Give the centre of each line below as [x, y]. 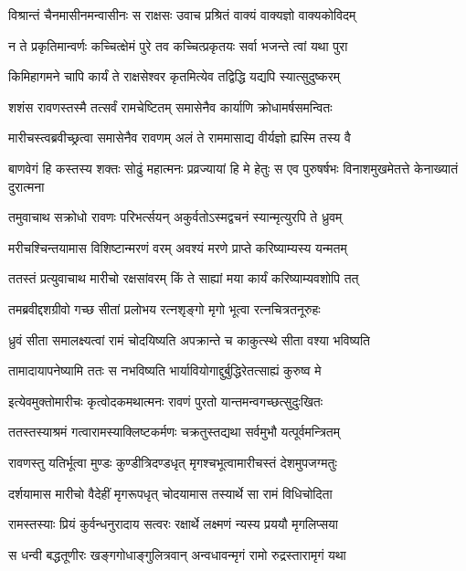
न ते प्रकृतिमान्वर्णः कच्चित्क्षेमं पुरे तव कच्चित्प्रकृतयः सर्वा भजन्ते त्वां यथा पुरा [178, 45]
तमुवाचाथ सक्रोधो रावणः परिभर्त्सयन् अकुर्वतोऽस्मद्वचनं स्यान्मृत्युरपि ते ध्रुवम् [175, 217]
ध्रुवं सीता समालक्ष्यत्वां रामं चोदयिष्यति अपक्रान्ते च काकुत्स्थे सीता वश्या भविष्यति [189, 339]
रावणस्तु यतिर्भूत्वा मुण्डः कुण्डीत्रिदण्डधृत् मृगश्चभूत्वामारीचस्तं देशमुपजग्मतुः [173, 462]
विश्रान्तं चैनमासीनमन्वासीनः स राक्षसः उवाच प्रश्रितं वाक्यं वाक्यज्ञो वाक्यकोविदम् [182, 15]
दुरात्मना [26, 186]
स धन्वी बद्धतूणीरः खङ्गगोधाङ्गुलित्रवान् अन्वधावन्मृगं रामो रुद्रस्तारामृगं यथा [177, 554]
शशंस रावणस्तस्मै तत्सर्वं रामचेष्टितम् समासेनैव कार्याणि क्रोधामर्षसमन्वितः [170, 106]
